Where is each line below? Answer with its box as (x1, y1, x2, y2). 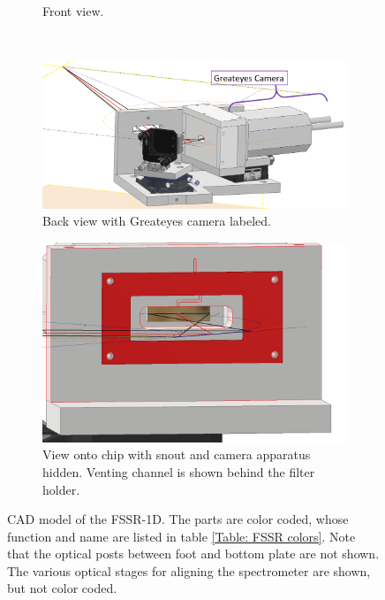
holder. (42, 480, 80, 498)
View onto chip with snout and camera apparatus (42, 445, 311, 464)
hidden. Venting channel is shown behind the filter (42, 462, 315, 481)
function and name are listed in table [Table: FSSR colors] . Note (7, 527, 356, 545)
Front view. (42, 2, 104, 19)
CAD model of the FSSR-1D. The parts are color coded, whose (7, 510, 349, 528)
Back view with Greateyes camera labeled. (42, 212, 272, 230)
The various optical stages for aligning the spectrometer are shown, (7, 561, 371, 580)
